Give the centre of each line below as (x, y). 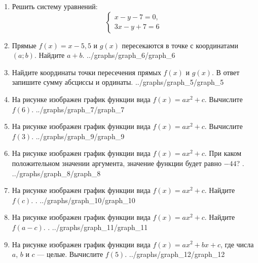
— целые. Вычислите (70, 254)
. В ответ (226, 72)
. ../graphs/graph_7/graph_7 (78, 109)
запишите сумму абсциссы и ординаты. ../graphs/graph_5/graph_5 (118, 82)
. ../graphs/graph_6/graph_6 (129, 55)
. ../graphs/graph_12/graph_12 (175, 254)
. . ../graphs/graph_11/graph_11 (96, 227)
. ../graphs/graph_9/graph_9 (78, 136)
